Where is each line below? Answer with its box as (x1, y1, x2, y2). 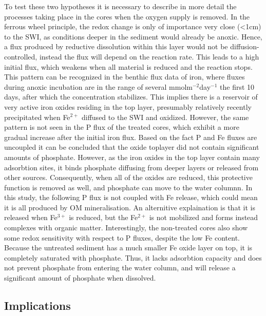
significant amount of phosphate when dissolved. (4, 272, 156, 283)
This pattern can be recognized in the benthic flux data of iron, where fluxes (4, 71, 245, 82)
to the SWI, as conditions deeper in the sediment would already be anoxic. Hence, (4, 31, 262, 42)
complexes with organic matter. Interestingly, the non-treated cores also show (4, 222, 248, 233)
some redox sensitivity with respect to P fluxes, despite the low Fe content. (4, 232, 240, 243)
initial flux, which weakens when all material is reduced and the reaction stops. (4, 61, 253, 72)
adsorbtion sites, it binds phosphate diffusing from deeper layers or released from (4, 162, 259, 172)
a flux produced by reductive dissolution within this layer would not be (4, 41, 228, 52)
